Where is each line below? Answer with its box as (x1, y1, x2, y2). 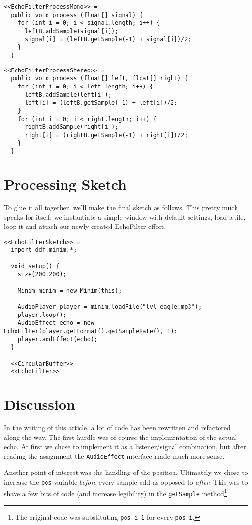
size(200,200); (17, 271, 66, 278)
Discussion (4, 394, 75, 414)
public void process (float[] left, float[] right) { (11, 75, 188, 82)
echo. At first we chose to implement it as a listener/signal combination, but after (4, 441, 246, 452)
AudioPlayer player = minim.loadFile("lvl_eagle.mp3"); (17, 303, 202, 310)
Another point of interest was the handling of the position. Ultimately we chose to (4, 467, 248, 477)
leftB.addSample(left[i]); (24, 91, 111, 98)
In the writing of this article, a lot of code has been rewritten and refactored (4, 422, 231, 432)
